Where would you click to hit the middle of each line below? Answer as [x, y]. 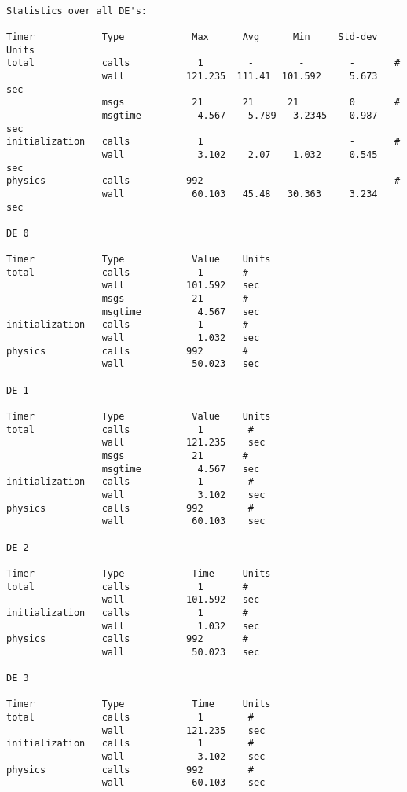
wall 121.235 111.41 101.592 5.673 [240, 76]
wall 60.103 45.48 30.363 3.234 [240, 194]
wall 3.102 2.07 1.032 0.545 [240, 154]
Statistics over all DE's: [77, 11]
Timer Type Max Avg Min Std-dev [192, 37]
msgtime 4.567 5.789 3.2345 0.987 [240, 115]
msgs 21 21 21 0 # [251, 103]
